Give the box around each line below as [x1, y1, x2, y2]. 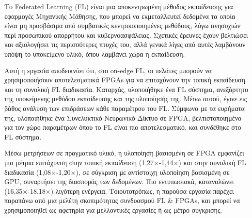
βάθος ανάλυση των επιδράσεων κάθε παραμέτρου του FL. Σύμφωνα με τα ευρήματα [4, 103, 245, 113]
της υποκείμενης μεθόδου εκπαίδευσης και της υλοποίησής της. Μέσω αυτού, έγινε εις [4, 93, 247, 104]
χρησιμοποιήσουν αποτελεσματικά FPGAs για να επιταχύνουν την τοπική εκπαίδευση [4, 75, 245, 85]
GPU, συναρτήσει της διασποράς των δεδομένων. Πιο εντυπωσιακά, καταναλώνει [4, 176, 234, 187]
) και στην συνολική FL [178, 157, 246, 167]
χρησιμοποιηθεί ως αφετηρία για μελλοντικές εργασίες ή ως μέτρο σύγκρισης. [4, 204, 222, 215]
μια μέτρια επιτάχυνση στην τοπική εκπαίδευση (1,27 [4, 157, 154, 167]
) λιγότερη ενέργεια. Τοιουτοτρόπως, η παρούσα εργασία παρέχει [50, 186, 234, 196]
